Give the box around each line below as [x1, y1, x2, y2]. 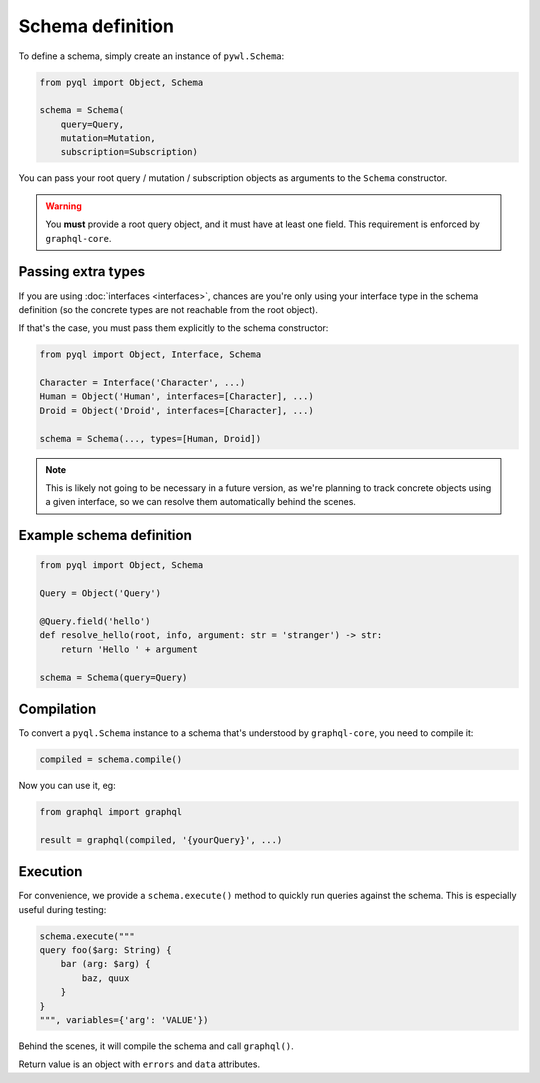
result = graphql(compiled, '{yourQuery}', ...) [39, 834, 283, 845]
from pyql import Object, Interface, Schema [39, 349, 262, 360]
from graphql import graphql [39, 806, 183, 817]
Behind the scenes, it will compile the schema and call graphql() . [18, 1040, 294, 1052]
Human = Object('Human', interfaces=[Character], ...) [39, 391, 314, 402]
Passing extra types [18, 263, 146, 280]
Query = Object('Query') [39, 588, 162, 599]
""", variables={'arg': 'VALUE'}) [39, 1015, 209, 1025]
